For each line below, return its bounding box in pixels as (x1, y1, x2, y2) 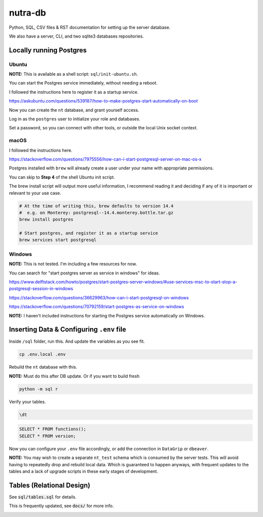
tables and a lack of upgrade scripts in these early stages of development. (9, 468, 158, 474)
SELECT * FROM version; (19, 433, 76, 439)
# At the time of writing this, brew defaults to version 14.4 (19, 203, 174, 208)
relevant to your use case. (9, 190, 61, 196)
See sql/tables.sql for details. (9, 494, 77, 500)
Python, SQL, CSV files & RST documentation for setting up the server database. (9, 24, 170, 30)
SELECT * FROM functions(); (19, 426, 86, 432)
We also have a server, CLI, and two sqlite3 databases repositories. (9, 33, 144, 39)
